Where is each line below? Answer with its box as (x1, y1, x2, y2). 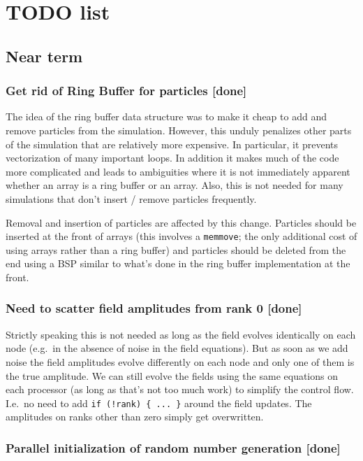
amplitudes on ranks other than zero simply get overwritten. (6, 409, 264, 424)
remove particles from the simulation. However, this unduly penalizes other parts (6, 122, 352, 137)
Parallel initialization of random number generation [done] (6, 439, 341, 456)
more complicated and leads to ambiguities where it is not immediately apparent (6, 164, 350, 178)
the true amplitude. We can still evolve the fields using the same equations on (6, 368, 339, 383)
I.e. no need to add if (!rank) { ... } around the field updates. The (6, 395, 312, 410)
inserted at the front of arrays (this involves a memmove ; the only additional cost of (6, 229, 357, 243)
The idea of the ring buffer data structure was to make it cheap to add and (6, 109, 327, 124)
